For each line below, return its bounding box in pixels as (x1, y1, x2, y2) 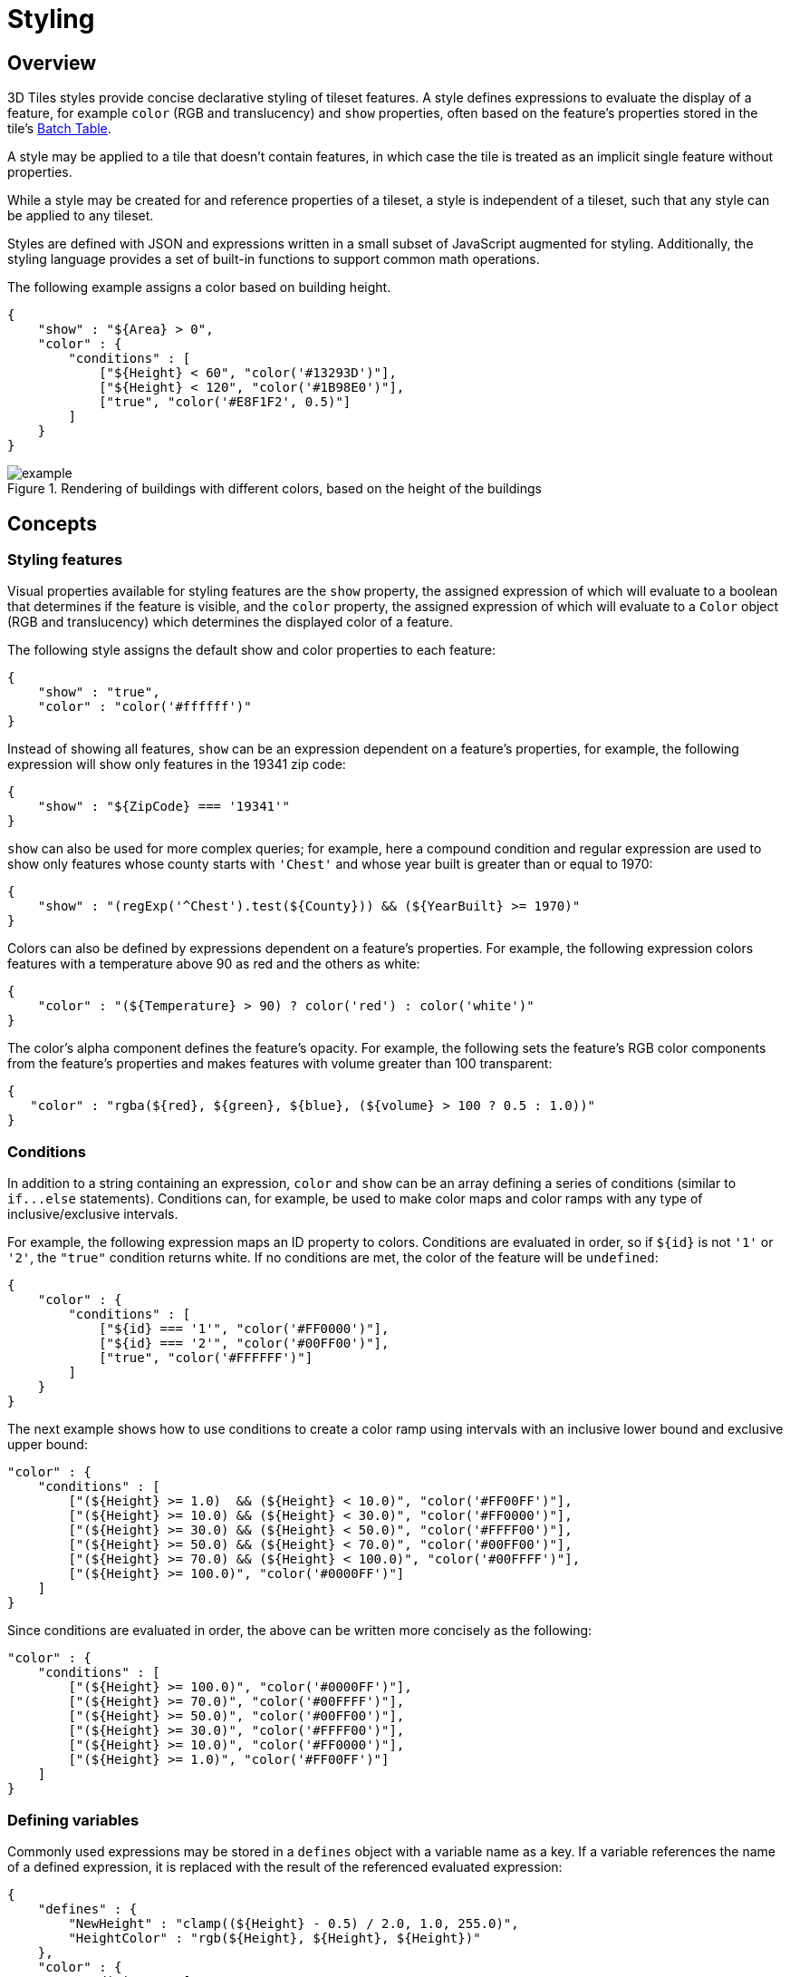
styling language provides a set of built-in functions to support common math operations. (7, 251, 540, 268)
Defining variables (7, 1810, 140, 1829)
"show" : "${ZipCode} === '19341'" (37, 799, 290, 814)
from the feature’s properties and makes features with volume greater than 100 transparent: (7, 1056, 553, 1072)
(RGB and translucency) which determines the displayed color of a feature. (7, 614, 453, 630)
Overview (7, 51, 97, 74)
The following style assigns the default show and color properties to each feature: (7, 642, 496, 658)
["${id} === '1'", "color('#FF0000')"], (99, 1321, 390, 1337)
